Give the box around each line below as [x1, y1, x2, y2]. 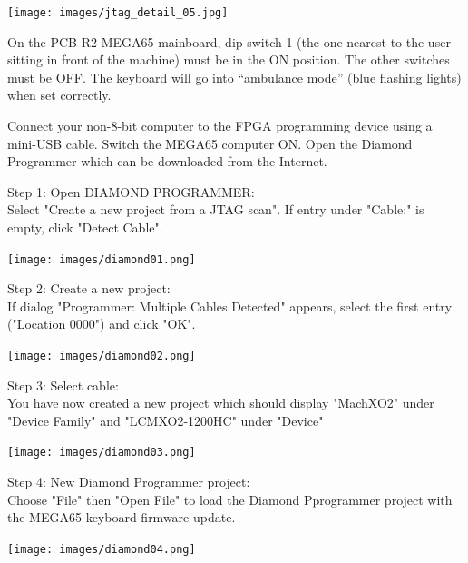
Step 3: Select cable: [7, 375, 119, 394]
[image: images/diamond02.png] [7, 350, 196, 363]
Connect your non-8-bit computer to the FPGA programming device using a [7, 116, 433, 135]
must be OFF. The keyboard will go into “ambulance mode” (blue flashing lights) [7, 67, 462, 86]
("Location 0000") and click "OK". [7, 314, 196, 333]
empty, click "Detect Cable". [7, 218, 163, 236]
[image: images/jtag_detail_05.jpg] [7, 6, 229, 19]
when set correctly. [7, 85, 112, 104]
